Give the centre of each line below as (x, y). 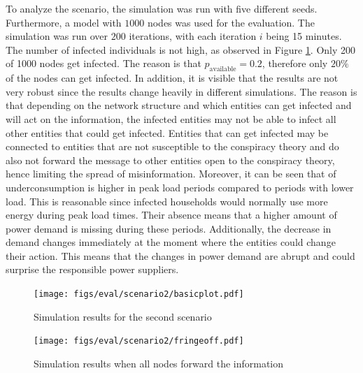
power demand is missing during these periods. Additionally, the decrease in (169, 228)
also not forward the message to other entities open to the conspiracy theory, (170, 160)
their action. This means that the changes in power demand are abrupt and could (180, 255)
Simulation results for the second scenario (123, 316)
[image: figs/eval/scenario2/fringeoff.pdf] (139, 341)
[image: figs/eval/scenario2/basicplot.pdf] (139, 294)
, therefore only (295, 63)
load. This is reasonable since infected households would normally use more (167, 201)
